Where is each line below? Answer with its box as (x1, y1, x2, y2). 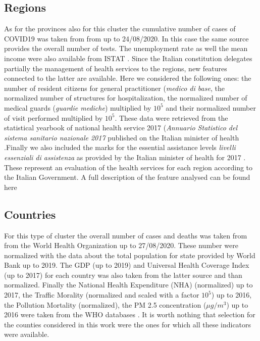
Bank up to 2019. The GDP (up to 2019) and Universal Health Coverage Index (4, 260, 249, 270)
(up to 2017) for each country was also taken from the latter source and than (4, 269, 242, 280)
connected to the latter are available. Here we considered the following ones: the (4, 73, 251, 83)
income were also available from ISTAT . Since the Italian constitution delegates (4, 53, 252, 63)
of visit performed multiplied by (4, 112, 103, 123)
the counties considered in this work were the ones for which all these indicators (4, 319, 251, 329)
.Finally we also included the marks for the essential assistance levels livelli (4, 142, 236, 153)
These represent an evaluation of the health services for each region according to (4, 162, 253, 172)
